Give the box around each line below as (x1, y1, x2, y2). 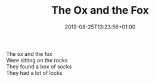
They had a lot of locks (6, 69, 63, 76)
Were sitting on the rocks (6, 56, 68, 64)
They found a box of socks (6, 63, 72, 70)
